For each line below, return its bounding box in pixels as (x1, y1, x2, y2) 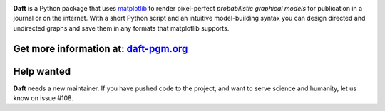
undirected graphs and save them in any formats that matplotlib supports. (13, 23, 230, 32)
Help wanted (13, 65, 71, 78)
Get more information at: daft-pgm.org (13, 43, 188, 55)
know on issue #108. (13, 94, 74, 102)
